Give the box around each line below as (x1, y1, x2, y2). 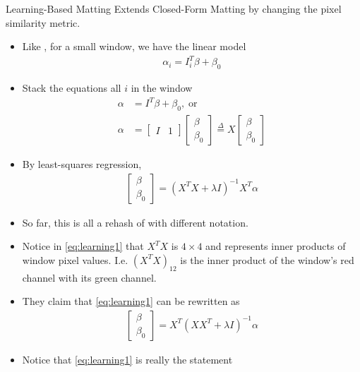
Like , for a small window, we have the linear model (22, 39, 246, 54)
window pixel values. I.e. (22, 252, 128, 267)
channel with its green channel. (22, 270, 157, 284)
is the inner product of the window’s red (180, 252, 354, 267)
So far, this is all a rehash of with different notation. (22, 215, 248, 229)
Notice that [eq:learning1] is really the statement (22, 352, 233, 366)
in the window (131, 80, 193, 95)
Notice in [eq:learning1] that (22, 239, 144, 253)
